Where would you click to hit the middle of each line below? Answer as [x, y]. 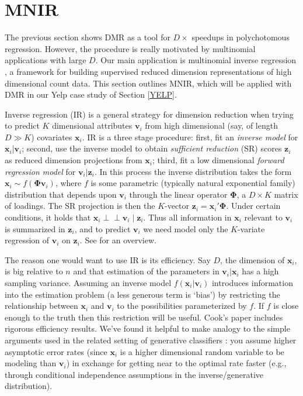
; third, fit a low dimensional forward [218, 160]
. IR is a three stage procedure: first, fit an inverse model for [190, 137]
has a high [260, 271]
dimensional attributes [92, 125]
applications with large [46, 60]
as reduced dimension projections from [74, 160]
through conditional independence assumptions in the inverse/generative [134, 374]
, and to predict [102, 228]
